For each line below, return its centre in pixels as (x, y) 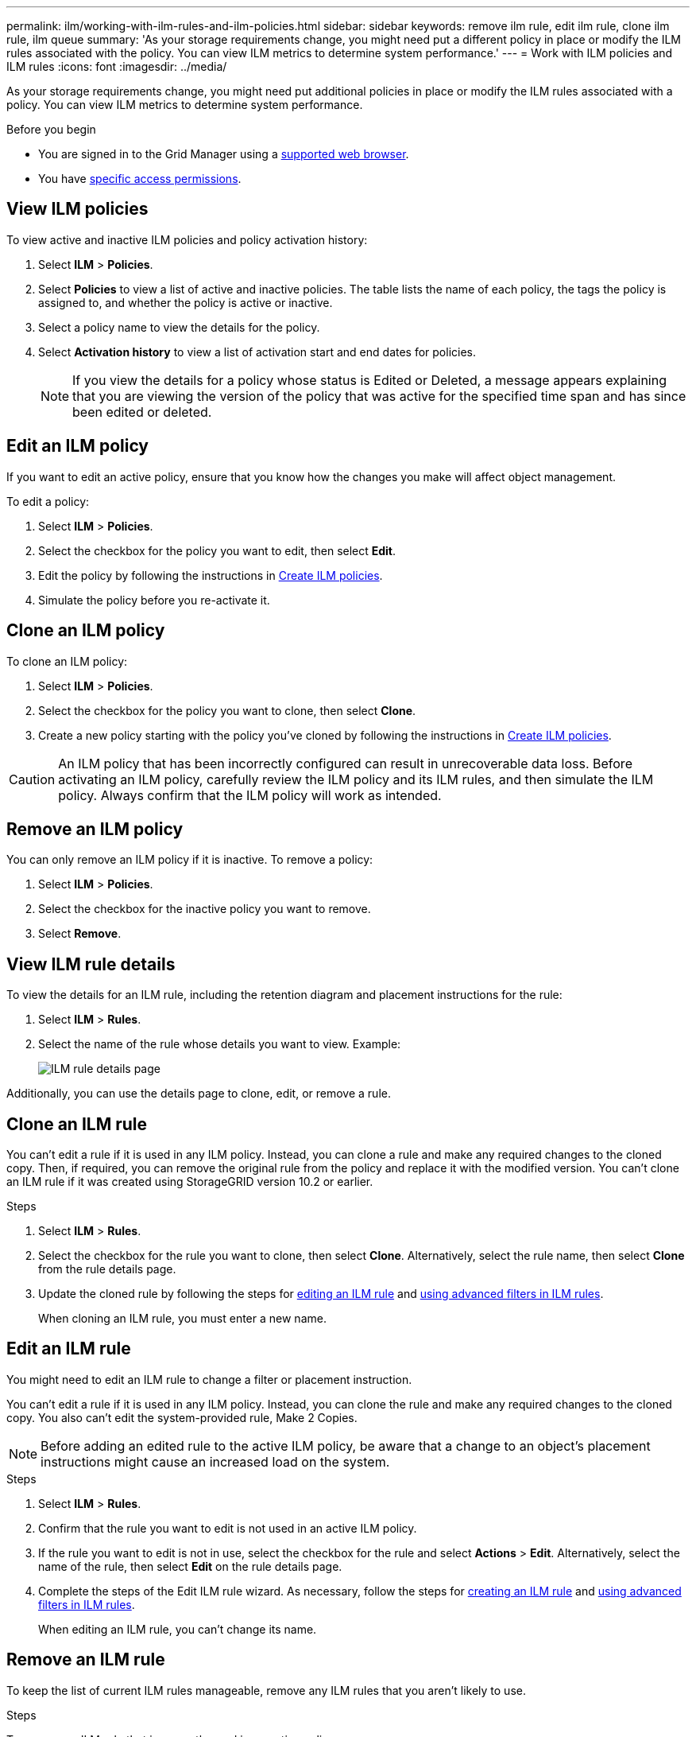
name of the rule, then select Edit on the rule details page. (190, 1566)
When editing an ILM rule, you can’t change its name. (178, 1629)
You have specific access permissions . (140, 179)
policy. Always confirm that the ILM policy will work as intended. (250, 795)
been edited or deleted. (142, 412)
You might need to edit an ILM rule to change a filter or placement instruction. (209, 1379)
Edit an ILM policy (78, 446)
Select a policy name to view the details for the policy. (179, 327)
